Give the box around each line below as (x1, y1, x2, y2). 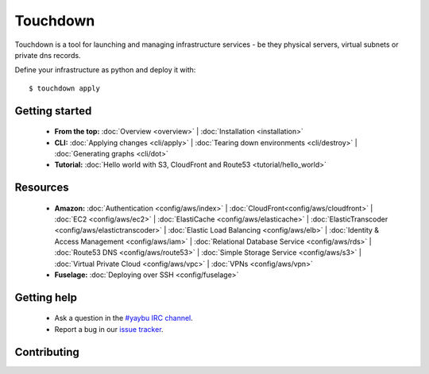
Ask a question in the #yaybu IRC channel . (54, 314, 194, 323)
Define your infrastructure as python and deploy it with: (14, 65, 196, 75)
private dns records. (14, 50, 81, 60)
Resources (14, 181, 69, 195)
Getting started (14, 104, 92, 118)
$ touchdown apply (29, 83, 101, 93)
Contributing (14, 345, 79, 359)
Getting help (14, 291, 77, 304)
